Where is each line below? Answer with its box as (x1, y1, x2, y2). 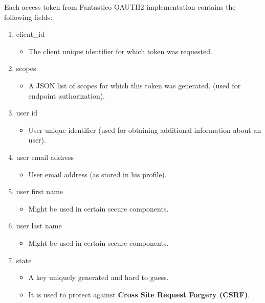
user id (16, 107, 38, 118)
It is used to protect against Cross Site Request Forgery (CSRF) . (28, 289, 250, 299)
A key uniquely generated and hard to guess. (28, 272, 169, 283)
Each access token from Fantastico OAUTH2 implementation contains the (4, 2, 236, 12)
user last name (16, 220, 62, 231)
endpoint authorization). (28, 90, 105, 101)
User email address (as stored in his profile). (28, 169, 167, 179)
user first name (16, 186, 63, 197)
